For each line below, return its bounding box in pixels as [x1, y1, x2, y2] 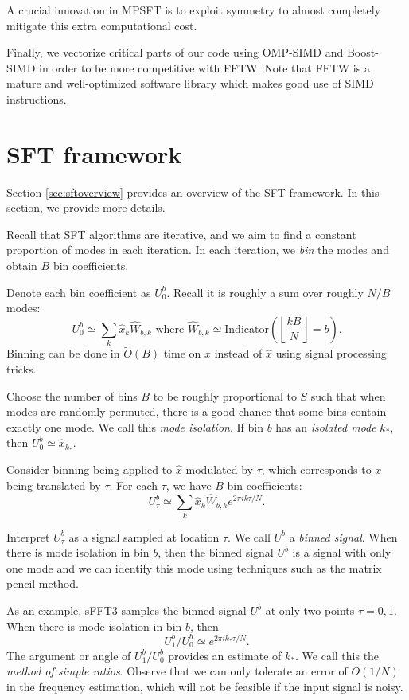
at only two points [265, 602, 355, 619]
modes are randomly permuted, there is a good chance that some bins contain [6, 403, 387, 420]
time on [163, 345, 201, 362]
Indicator [224, 323, 269, 335]
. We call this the [295, 647, 380, 663]
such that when [310, 387, 386, 404]
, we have [166, 476, 212, 493]
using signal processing [275, 345, 387, 362]
